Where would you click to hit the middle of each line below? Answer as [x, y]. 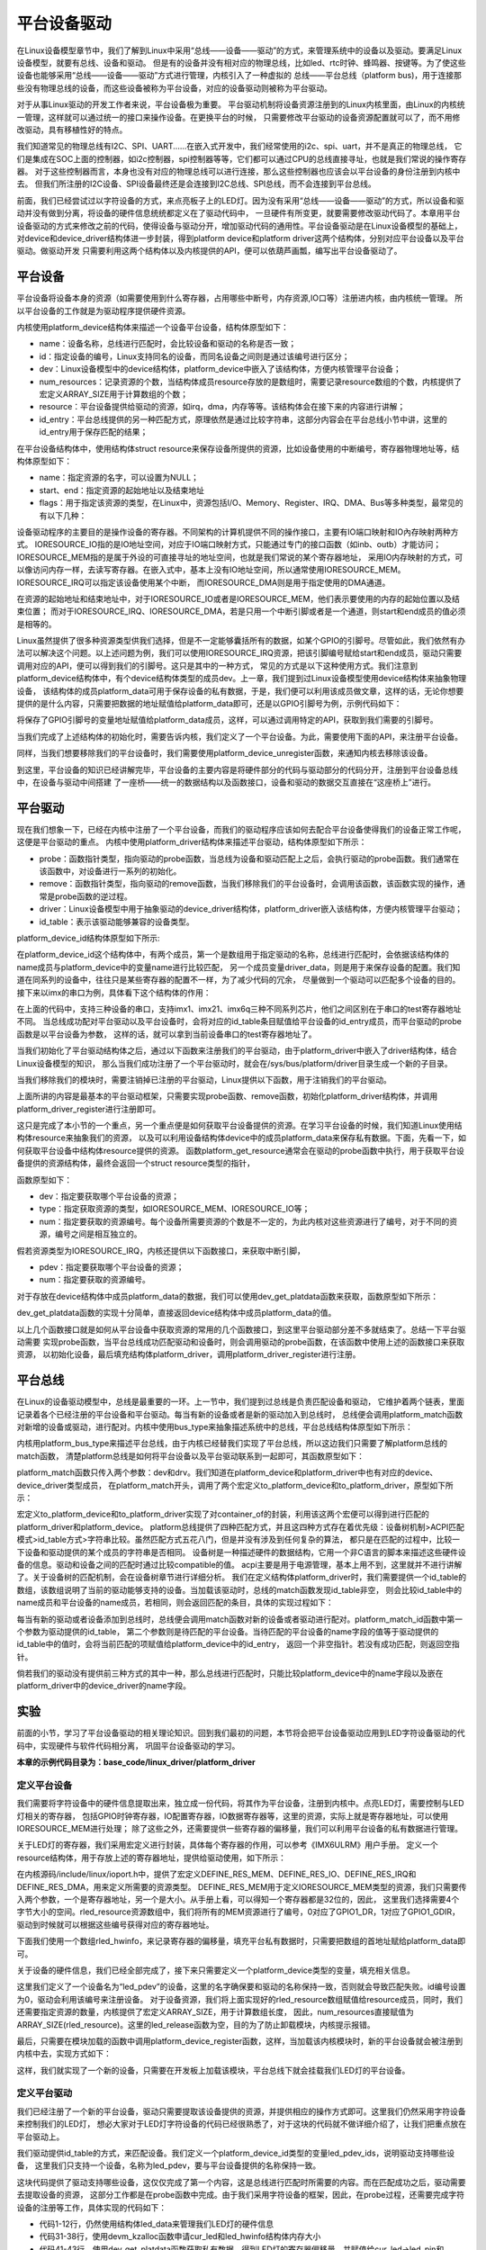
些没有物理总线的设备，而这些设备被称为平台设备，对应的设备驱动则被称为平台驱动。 [174, 88]
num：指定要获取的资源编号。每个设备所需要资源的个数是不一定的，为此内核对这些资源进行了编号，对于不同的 [244, 1221]
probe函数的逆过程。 [93, 896]
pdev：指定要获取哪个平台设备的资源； [112, 1267]
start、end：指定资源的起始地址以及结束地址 [121, 490]
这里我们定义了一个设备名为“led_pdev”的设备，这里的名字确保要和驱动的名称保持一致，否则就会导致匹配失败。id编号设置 [242, 1987]
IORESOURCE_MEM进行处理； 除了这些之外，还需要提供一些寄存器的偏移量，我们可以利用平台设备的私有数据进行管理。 [240, 1829]
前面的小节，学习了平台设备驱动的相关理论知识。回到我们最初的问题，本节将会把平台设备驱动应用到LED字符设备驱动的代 [241, 1733]
